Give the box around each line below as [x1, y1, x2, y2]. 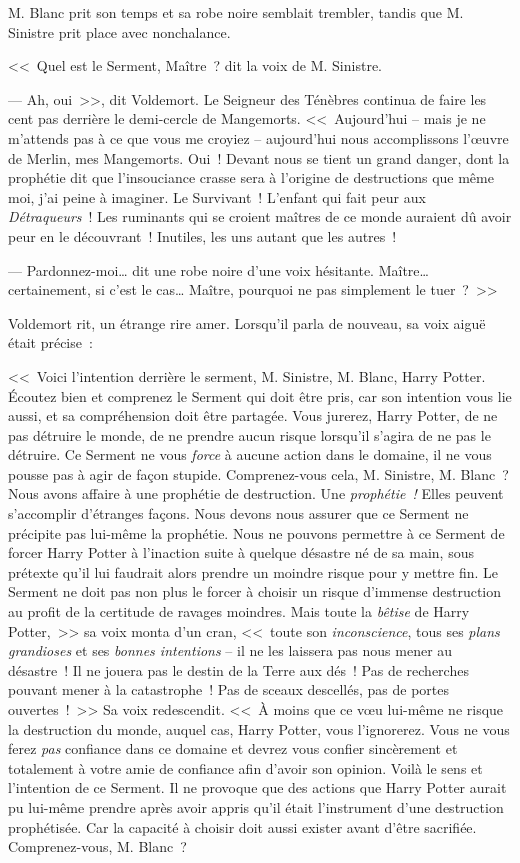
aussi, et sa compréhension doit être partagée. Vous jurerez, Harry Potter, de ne [8, 405, 498, 426]
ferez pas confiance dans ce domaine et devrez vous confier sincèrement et [8, 738, 458, 759]
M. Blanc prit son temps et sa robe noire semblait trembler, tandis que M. [8, 2, 464, 22]
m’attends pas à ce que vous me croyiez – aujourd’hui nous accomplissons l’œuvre [8, 127, 509, 148]
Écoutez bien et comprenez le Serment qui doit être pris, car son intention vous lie [8, 385, 512, 406]
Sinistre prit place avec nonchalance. [8, 21, 231, 42]
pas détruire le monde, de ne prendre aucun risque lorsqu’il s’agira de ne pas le [8, 424, 491, 445]
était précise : [8, 332, 93, 353]
